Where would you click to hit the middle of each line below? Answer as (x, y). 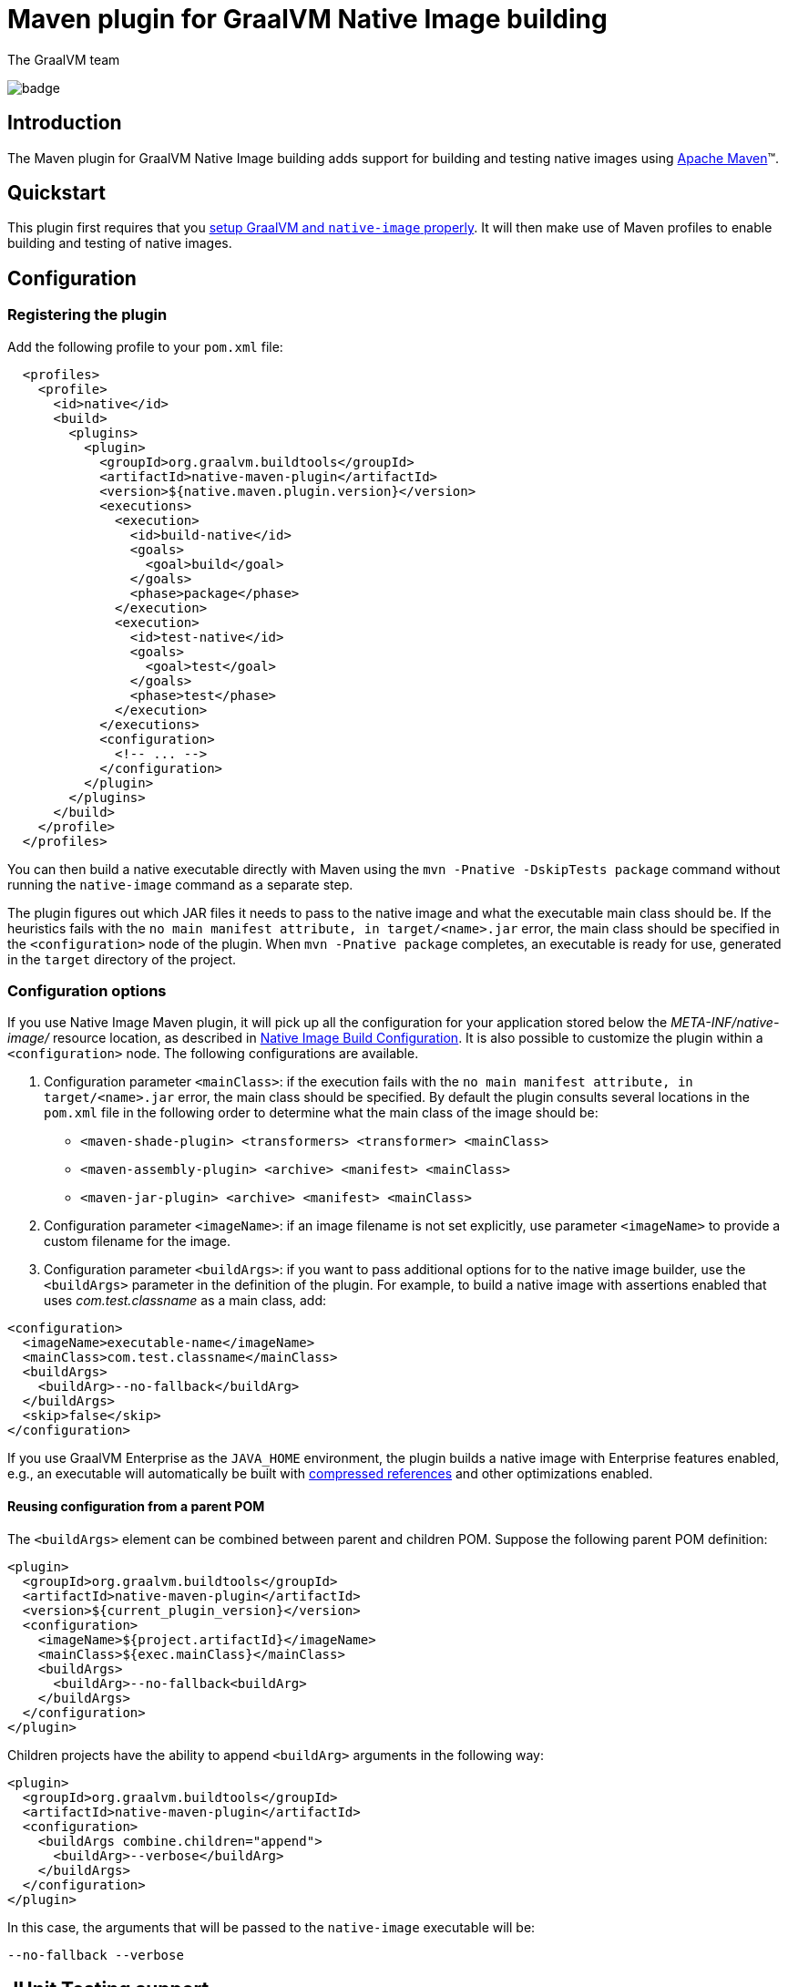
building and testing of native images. (120, 243)
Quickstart (57, 193)
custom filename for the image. (137, 1241)
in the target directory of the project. (122, 959)
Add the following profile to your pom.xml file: (145, 346)
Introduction (65, 123)
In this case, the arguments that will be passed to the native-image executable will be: (271, 1927)
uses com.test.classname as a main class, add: (185, 1301)
